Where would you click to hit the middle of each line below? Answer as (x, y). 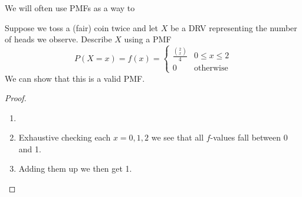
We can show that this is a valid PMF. (75, 78)
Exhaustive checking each (65, 137)
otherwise (211, 69)
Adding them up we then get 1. (75, 168)
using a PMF (148, 39)
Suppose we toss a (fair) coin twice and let (82, 27)
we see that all (178, 137)
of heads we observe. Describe (58, 39)
